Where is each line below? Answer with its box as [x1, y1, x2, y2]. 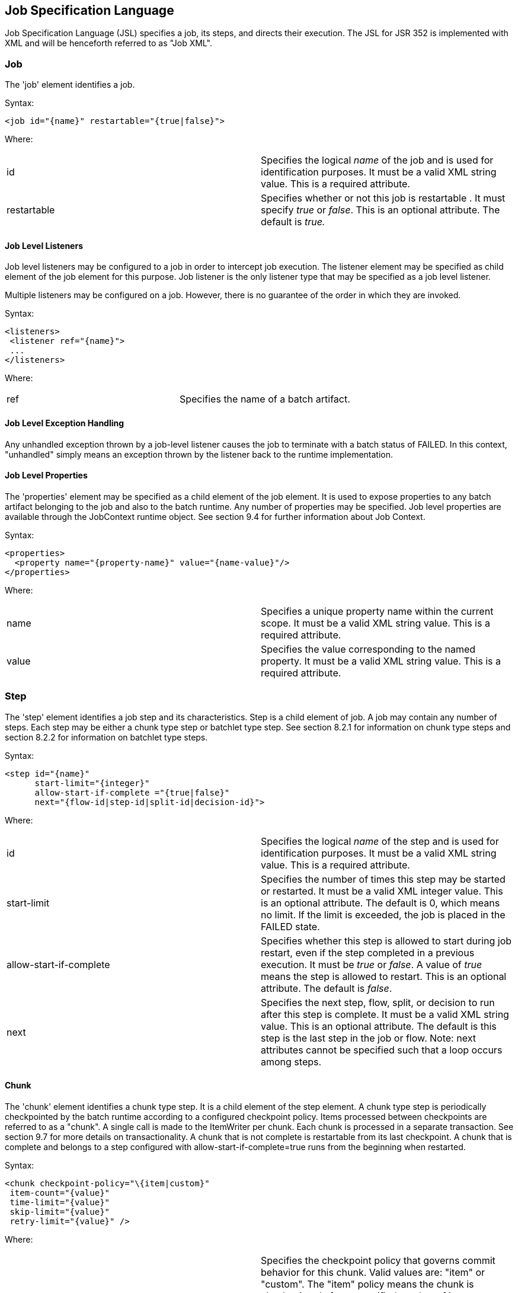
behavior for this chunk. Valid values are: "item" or [261, 1266, 485, 1278]
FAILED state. [261, 920, 320, 933]
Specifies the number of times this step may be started [261, 873, 506, 885]
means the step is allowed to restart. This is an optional [261, 970, 507, 982]
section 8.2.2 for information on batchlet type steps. [5, 732, 208, 742]
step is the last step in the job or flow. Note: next [261, 1032, 476, 1044]
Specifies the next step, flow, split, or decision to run [261, 996, 495, 1008]
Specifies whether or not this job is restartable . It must [261, 192, 506, 205]
